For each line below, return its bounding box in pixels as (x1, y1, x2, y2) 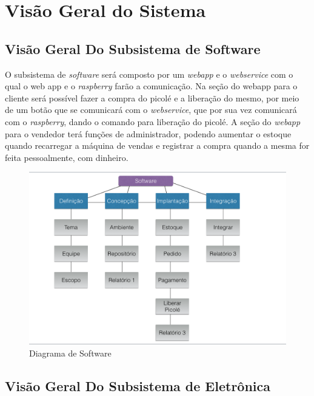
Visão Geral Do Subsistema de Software (5, 39, 261, 58)
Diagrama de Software (29, 346, 112, 359)
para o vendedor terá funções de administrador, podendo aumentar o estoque (5, 127, 292, 140)
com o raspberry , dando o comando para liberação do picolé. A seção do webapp (5, 115, 301, 128)
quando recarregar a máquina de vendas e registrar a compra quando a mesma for (5, 139, 310, 152)
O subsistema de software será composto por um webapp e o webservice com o (5, 67, 293, 80)
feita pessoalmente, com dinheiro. (5, 151, 129, 163)
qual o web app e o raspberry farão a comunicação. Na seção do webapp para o (5, 80, 298, 92)
